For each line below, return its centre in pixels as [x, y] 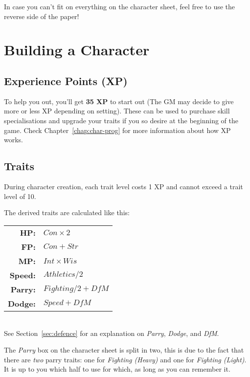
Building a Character [77, 50]
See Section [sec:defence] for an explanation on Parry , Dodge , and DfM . [112, 333]
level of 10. [20, 196]
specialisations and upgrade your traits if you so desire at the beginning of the [121, 120]
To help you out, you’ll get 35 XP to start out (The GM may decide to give [119, 101]
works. [14, 140]
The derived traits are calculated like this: [67, 212]
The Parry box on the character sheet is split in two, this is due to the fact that [124, 349]
